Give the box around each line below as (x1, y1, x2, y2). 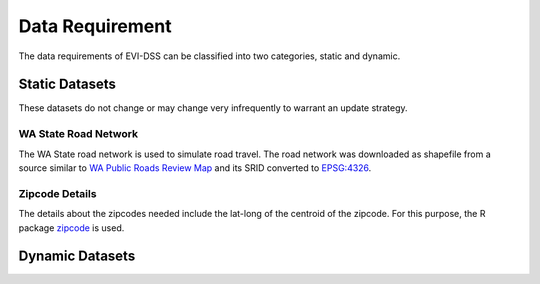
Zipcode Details (18, 186, 97, 200)
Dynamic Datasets (18, 248, 136, 265)
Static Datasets (18, 76, 117, 93)
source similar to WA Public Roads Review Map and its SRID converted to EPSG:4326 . (18, 161, 372, 174)
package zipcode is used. (18, 221, 125, 234)
